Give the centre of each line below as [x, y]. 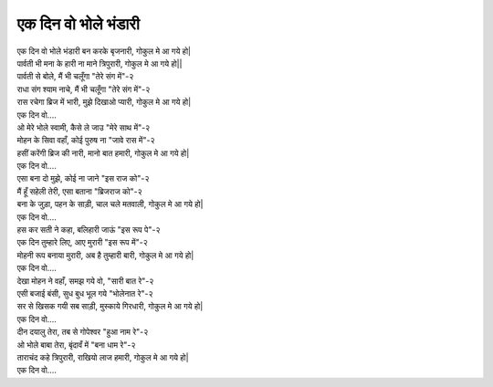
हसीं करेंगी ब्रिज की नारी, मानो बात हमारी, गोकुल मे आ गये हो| [103, 153]
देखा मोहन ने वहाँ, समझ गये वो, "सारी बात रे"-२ [85, 281]
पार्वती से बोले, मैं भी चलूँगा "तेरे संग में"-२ [75, 77]
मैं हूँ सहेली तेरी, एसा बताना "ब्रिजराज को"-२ [80, 191]
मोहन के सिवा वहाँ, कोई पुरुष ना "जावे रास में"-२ [86, 141]
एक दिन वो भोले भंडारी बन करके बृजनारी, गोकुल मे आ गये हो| [104, 51]
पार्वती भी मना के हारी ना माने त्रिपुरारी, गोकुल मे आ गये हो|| [100, 63]
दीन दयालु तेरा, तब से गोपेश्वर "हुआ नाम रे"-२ [83, 332]
